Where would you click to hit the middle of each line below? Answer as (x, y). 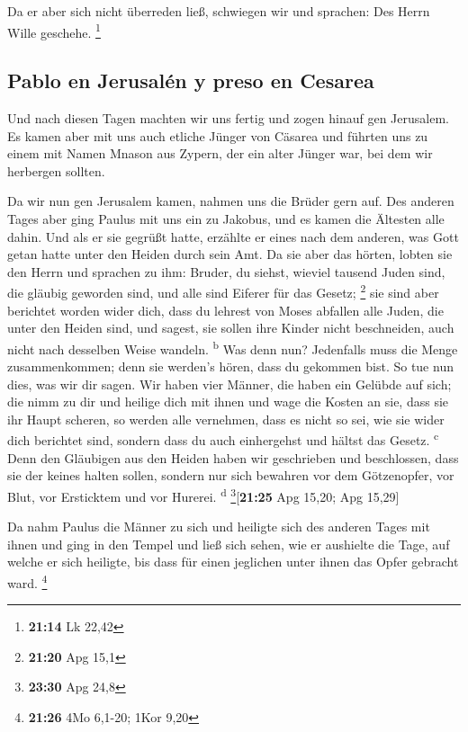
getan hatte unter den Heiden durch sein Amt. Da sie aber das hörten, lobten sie (230, 254)
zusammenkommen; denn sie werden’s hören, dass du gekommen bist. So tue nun (230, 366)
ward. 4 (27, 581)
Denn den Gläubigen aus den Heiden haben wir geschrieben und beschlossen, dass (233, 457)
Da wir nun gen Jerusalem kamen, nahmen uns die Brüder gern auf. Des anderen (231, 201)
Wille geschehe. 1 (54, 31)
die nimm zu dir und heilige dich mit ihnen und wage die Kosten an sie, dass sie (228, 402)
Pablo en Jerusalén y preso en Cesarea (191, 80)
